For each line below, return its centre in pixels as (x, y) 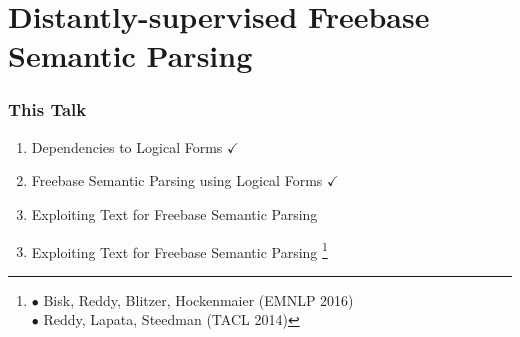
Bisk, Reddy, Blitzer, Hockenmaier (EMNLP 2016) (198, 299)
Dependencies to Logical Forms (127, 146)
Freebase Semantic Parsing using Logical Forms (177, 180)
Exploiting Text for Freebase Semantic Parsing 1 (179, 250)
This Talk (47, 109)
